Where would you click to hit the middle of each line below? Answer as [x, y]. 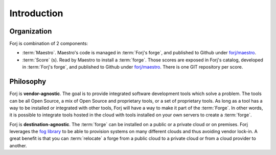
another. [18, 145]
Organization [31, 31]
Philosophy [28, 82]
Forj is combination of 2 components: [49, 44]
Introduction [36, 13]
